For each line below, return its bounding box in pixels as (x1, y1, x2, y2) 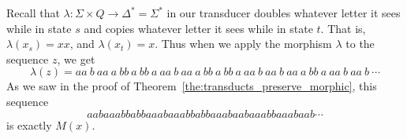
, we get (57, 50, 95, 67)
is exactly (6, 116, 52, 133)
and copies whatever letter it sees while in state (84, 20, 313, 36)
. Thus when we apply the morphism (155, 35, 332, 52)
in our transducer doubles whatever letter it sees (166, 5, 401, 20)
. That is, (320, 20, 366, 36)
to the (345, 35, 375, 52)
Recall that (6, 5, 60, 20)
